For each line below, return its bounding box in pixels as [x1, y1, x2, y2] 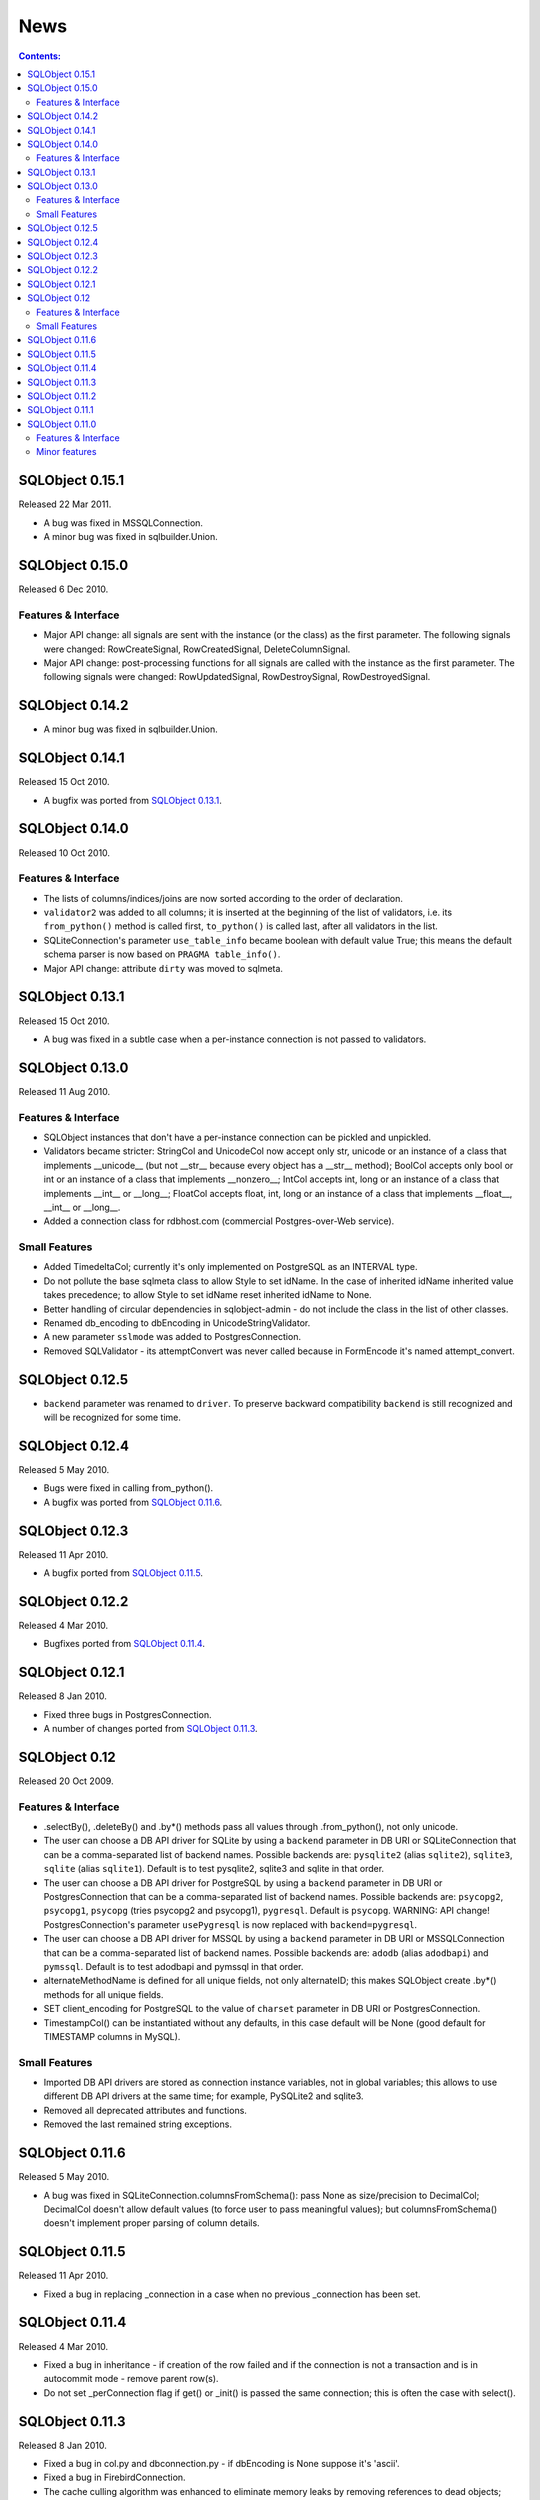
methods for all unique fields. [43, 1988, 164, 2000]
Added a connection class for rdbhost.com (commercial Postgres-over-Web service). [43, 1215, 395, 1227]
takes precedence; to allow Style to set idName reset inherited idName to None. [43, 1289, 372, 1301]
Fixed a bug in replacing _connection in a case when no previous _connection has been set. [43, 2288, 421, 2300]
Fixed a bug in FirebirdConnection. [43, 2471, 186, 2484]
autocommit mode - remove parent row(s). [43, 2373, 219, 2385]
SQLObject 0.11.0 [27, 418, 97, 430]
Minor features [36, 446, 97, 458]
